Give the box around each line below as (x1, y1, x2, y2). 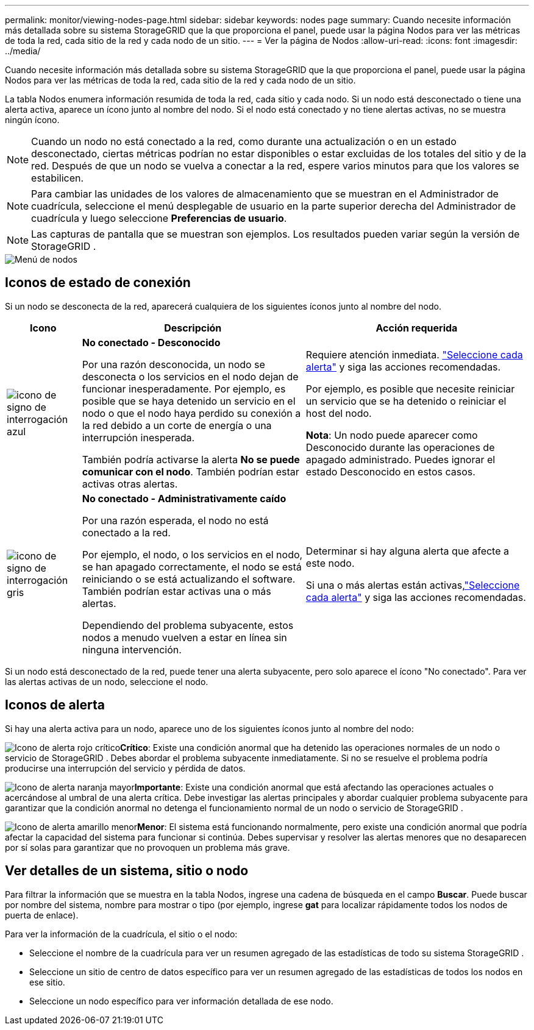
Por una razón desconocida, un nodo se (82, 358, 265, 371)
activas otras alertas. (82, 477, 178, 490)
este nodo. (305, 556, 355, 569)
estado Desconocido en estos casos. (305, 465, 475, 478)
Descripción (164, 321, 222, 334)
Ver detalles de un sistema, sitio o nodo (5, 863, 249, 879)
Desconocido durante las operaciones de (305, 441, 495, 453)
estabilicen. (31, 172, 84, 184)
